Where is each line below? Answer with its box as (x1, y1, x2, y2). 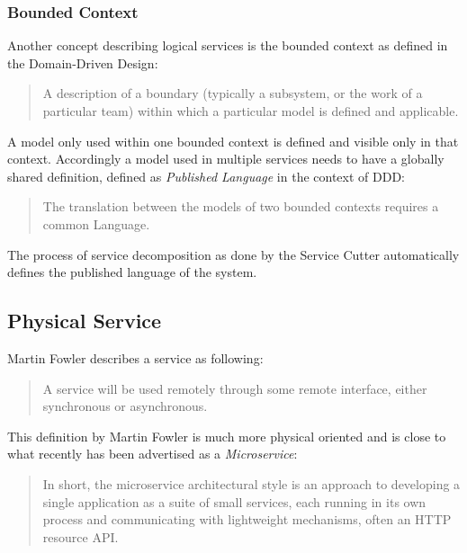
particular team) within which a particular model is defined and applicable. (42, 102, 459, 120)
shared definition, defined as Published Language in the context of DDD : (7, 166, 406, 185)
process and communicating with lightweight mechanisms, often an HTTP (42, 510, 452, 529)
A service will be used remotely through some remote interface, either (42, 379, 427, 397)
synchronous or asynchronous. (42, 397, 208, 415)
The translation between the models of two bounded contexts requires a (42, 197, 439, 216)
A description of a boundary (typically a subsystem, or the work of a (42, 84, 423, 103)
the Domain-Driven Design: (7, 53, 158, 72)
